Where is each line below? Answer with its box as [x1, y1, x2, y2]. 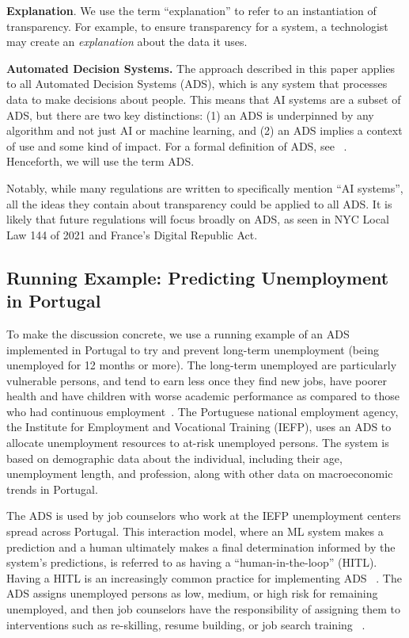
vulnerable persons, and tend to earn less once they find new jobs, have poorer [6, 372, 387, 388]
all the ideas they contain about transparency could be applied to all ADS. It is [6, 195, 392, 212]
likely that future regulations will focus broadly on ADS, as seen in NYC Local [6, 211, 389, 227]
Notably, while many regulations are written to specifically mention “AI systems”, [6, 179, 403, 196]
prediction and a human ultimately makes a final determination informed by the [6, 538, 396, 555]
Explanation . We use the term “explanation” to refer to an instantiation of [6, 2, 377, 18]
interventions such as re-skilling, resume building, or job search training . [6, 616, 365, 632]
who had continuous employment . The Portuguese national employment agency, [6, 403, 399, 419]
